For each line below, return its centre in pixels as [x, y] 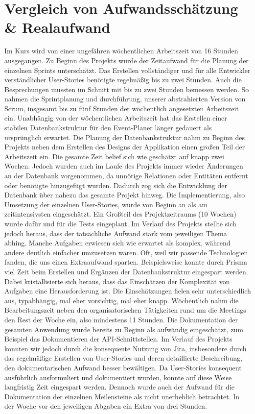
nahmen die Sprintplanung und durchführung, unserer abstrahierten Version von [125, 99]
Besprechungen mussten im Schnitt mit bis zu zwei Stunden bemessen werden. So [127, 89]
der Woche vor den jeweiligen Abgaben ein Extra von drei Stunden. [106, 406]
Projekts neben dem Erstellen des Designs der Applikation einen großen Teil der [125, 147]
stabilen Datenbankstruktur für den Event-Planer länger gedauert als [108, 128]
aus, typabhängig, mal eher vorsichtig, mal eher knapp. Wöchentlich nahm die [122, 300]
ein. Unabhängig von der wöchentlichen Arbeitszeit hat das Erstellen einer [116, 118]
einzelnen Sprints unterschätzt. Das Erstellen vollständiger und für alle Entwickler [127, 70]
